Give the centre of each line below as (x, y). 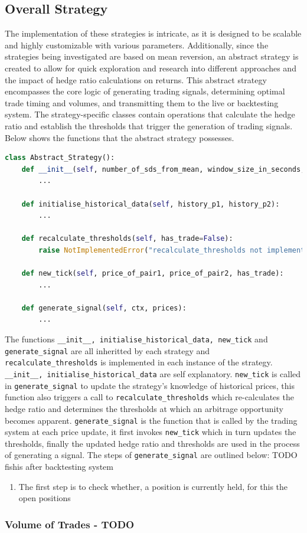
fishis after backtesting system (59, 467)
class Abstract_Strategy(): (60, 158)
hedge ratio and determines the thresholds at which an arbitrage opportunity (144, 408)
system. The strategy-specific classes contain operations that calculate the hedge (150, 114)
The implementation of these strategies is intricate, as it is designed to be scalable (153, 33)
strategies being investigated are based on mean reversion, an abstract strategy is (152, 56)
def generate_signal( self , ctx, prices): (104, 308)
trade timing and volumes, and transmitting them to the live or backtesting (142, 102)
